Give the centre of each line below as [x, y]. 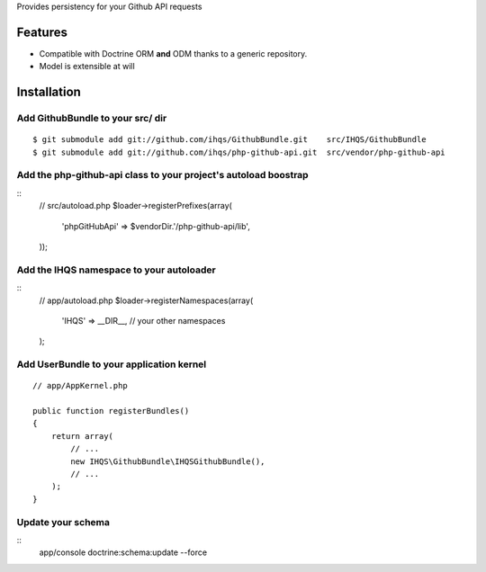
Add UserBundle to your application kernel [112, 364]
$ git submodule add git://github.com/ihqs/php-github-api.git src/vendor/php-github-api [239, 152]
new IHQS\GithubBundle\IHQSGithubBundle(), [168, 461]
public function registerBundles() [111, 411]
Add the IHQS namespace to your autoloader [116, 270]
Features [42, 32]
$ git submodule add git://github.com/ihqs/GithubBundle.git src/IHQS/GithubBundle [229, 140]
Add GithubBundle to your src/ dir [92, 119]
